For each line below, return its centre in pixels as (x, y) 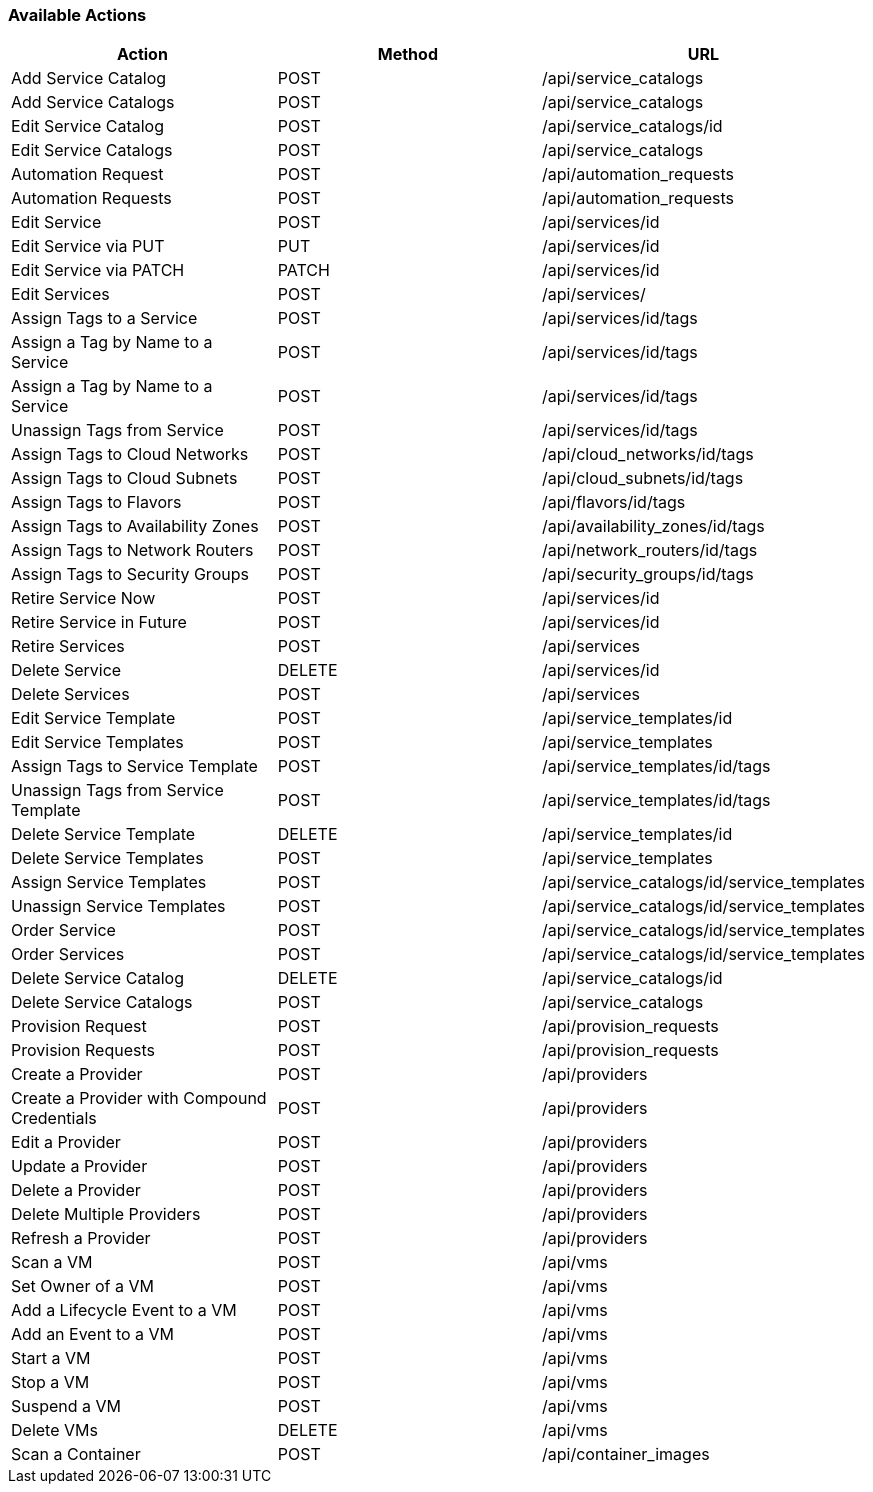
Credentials (54, 1118)
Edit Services (60, 294)
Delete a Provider (76, 1190)
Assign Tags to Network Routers (132, 550)
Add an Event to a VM (93, 1334)
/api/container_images (626, 1454)
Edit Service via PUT (88, 246)
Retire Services (68, 646)
